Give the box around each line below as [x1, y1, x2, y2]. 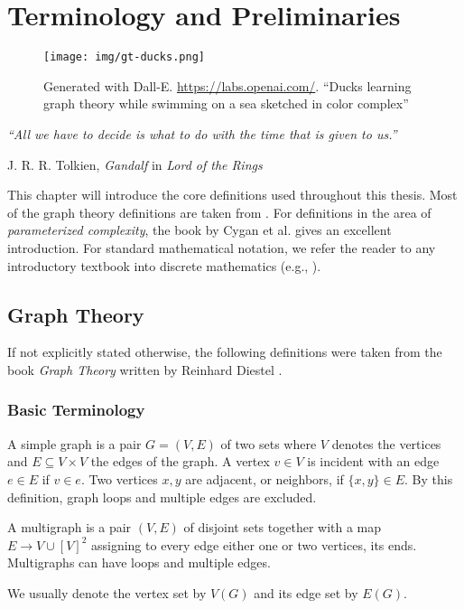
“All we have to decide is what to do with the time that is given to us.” [7, 124, 397, 143]
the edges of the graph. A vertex [90, 452, 270, 471]
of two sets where [220, 434, 317, 453]
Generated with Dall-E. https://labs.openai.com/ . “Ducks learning [43, 76, 412, 95]
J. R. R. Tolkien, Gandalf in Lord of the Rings [7, 155, 263, 173]
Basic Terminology [7, 398, 145, 421]
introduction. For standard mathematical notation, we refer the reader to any [7, 238, 436, 257]
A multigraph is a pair [7, 518, 132, 537]
